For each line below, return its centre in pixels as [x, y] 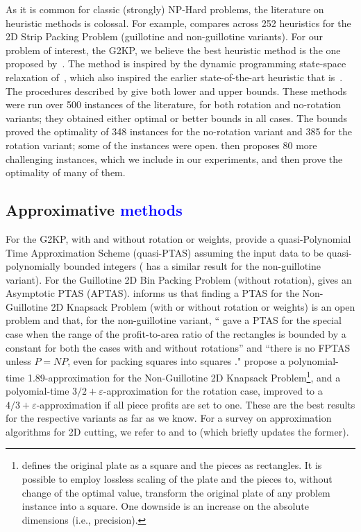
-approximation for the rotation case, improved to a [213, 391]
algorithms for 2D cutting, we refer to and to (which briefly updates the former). [177, 431]
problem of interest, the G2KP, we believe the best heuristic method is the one [173, 50]
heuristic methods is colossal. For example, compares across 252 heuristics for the [178, 23]
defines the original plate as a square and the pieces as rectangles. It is [172, 465]
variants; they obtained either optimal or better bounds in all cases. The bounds [177, 118]
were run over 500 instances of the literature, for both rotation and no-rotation [174, 104]
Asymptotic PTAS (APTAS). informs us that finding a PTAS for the [152, 293]
